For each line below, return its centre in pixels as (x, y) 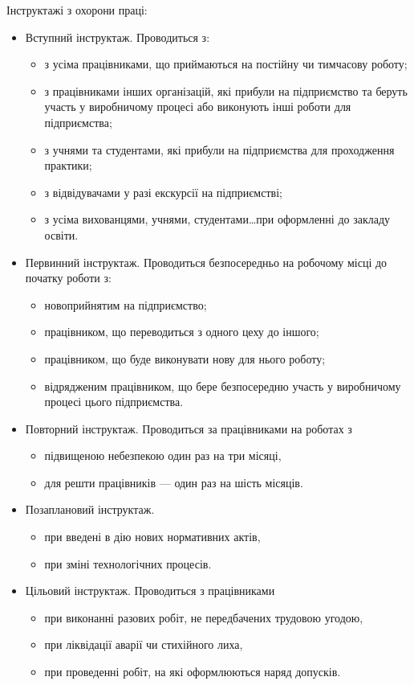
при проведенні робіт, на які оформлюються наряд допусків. (193, 672)
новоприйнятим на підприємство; (126, 304)
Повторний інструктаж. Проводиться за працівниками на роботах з (189, 428)
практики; (68, 165)
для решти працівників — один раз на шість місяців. (174, 482)
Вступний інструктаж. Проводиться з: (118, 37)
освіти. (61, 234)
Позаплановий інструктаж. (90, 509)
